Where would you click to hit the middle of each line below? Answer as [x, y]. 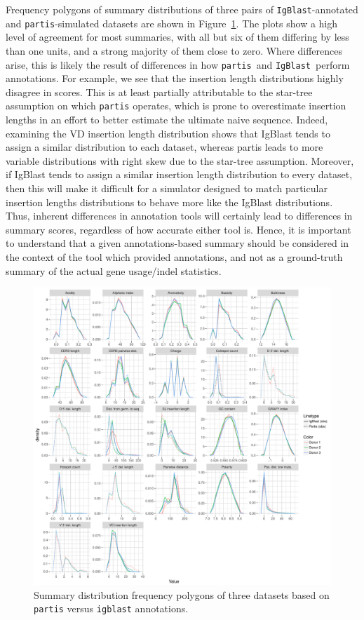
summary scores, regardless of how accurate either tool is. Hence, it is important [178, 229]
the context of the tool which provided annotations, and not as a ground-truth [174, 256]
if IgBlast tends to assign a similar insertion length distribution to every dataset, [179, 174]
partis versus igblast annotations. [111, 608]
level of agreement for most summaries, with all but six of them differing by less [177, 37]
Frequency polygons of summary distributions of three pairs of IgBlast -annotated [182, 9]
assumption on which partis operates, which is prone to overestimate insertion [176, 106]
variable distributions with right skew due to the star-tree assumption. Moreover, [180, 160]
